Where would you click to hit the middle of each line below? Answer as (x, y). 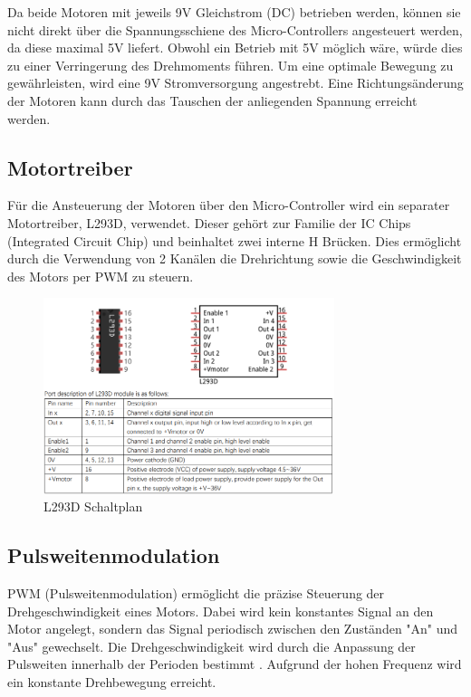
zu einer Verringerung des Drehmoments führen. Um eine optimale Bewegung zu (231, 65)
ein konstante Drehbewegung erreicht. (112, 682)
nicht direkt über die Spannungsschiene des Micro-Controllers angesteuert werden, (235, 29)
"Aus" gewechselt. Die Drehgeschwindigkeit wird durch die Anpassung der (211, 646)
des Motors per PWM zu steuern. (101, 276)
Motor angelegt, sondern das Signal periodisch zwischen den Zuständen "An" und (233, 629)
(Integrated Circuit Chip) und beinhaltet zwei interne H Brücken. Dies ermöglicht (235, 240)
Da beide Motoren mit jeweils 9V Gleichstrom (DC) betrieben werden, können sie (234, 12)
